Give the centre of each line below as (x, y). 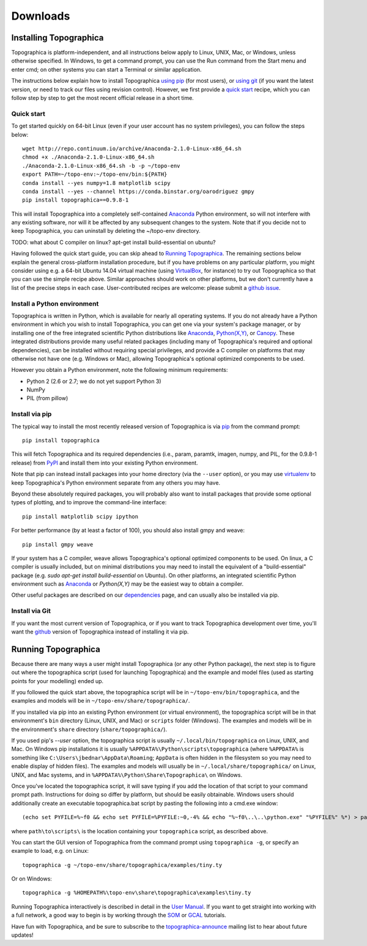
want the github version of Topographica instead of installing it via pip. (100, 632)
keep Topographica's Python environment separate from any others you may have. (116, 482)
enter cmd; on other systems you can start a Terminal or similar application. (106, 69)
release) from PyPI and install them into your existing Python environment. (105, 463)
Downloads (41, 16)
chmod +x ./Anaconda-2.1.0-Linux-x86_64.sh (88, 157)
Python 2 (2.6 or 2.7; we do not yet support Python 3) (94, 381)
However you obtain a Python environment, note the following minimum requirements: (120, 370)
